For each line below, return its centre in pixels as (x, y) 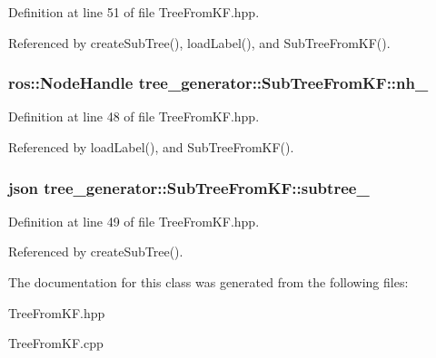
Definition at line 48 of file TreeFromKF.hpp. (134, 116)
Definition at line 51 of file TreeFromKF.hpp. (134, 12)
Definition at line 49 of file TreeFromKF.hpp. (134, 221)
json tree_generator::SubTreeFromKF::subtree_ (189, 187)
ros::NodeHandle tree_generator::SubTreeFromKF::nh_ (218, 83)
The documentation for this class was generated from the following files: (208, 282)
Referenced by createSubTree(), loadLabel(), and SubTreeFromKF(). (199, 42)
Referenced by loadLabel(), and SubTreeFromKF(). (151, 147)
